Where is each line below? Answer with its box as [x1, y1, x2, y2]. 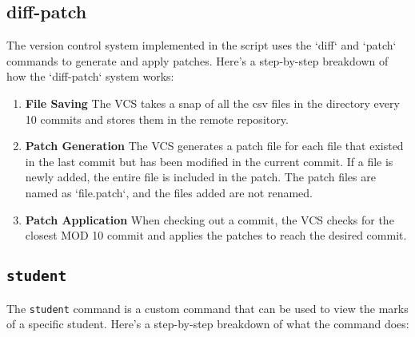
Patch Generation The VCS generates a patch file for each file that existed [25, 137, 404, 154]
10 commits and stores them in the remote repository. [25, 110, 289, 127]
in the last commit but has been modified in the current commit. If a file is [25, 153, 393, 169]
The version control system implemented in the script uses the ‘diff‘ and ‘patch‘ [6, 37, 397, 54]
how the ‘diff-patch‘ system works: [6, 68, 174, 85]
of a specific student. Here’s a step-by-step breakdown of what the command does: [6, 315, 409, 332]
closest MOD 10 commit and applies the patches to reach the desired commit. [25, 227, 407, 244]
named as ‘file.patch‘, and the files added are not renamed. [25, 184, 313, 200]
